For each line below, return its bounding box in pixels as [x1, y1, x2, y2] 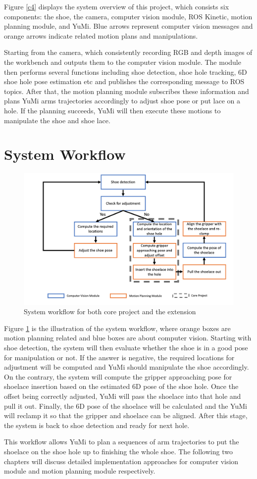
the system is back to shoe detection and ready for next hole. [4, 420, 190, 430]
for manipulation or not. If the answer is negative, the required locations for [4, 352, 235, 362]
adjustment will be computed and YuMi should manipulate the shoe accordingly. [4, 362, 249, 372]
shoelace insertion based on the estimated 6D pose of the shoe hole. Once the [4, 381, 239, 391]
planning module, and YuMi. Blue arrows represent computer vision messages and [4, 21, 253, 31]
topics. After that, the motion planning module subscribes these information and [4, 86, 249, 96]
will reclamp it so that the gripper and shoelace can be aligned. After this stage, [4, 410, 248, 421]
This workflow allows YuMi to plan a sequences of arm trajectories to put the [4, 436, 239, 447]
